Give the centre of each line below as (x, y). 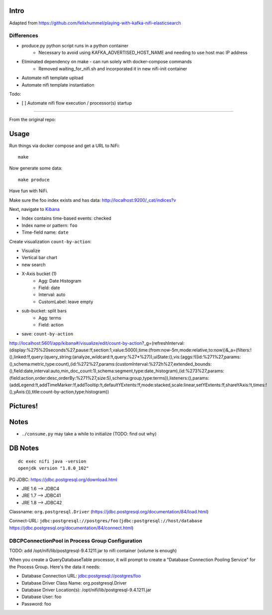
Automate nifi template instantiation (58, 85)
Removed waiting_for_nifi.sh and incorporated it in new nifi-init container (113, 69)
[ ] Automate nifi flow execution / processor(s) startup (77, 103)
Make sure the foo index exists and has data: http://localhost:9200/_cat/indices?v (93, 200)
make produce (34, 180)
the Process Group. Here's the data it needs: (55, 567)
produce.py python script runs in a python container (75, 45)
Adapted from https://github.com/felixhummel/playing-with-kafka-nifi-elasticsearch (95, 23)
